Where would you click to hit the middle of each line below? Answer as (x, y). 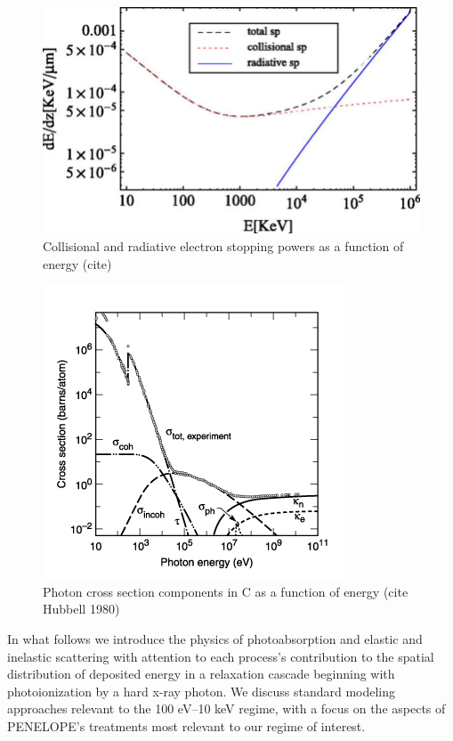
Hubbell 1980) (81, 609)
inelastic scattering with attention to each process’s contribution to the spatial (221, 656)
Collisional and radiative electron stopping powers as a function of (223, 245)
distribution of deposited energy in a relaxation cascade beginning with (201, 674)
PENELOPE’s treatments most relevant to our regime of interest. (186, 725)
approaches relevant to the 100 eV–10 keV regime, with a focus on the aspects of (226, 708)
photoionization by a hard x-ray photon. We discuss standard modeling (202, 691)
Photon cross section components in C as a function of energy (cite (226, 591)
